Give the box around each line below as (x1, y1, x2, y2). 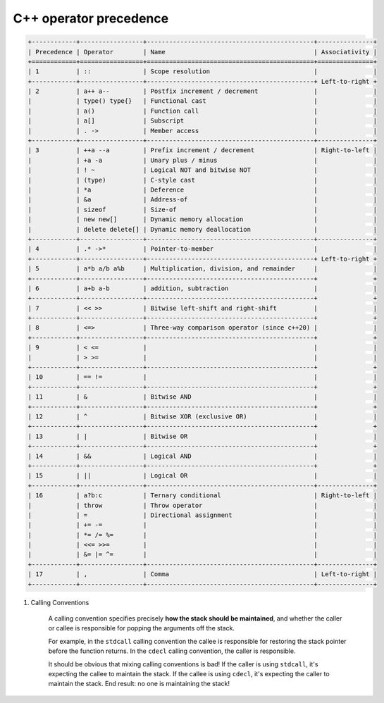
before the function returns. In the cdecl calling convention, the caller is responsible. (48, 647, 296, 655)
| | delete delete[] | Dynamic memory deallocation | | (27, 225, 377, 233)
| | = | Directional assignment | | (27, 511, 377, 519)
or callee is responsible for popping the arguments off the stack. (48, 624, 235, 633)
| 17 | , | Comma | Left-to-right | (27, 571, 377, 578)
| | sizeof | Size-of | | (27, 205, 377, 213)
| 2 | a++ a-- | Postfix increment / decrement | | (27, 87, 377, 95)
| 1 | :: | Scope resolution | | (27, 68, 377, 75)
